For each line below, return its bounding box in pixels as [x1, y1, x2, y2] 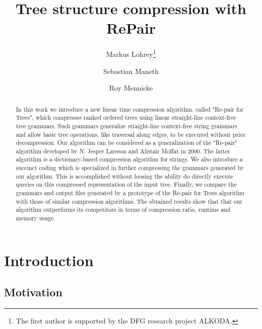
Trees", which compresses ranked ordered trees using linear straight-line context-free [16, 113, 236, 122]
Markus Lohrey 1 [106, 47, 156, 59]
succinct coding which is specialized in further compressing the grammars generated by [16, 163, 244, 172]
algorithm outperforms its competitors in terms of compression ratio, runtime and [16, 205, 231, 214]
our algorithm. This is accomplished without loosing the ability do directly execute [16, 172, 233, 180]
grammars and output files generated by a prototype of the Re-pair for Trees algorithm [16, 189, 244, 197]
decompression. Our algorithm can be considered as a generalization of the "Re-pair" [16, 138, 237, 147]
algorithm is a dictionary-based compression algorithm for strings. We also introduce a [16, 155, 243, 163]
